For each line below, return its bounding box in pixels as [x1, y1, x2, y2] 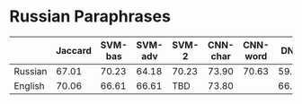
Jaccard [55, 44, 93, 56]
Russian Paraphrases [9, 6, 171, 27]
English [13, 79, 45, 91]
